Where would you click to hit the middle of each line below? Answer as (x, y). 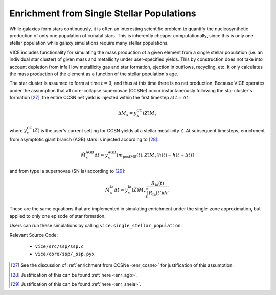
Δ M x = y (127, 114)
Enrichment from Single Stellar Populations (103, 13)
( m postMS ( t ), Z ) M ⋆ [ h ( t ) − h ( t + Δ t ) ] (155, 156)
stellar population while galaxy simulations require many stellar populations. (89, 43)
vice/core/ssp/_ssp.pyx (65, 254)
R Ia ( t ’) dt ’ (159, 193)
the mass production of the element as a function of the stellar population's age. (94, 74)
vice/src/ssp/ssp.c (59, 247)
